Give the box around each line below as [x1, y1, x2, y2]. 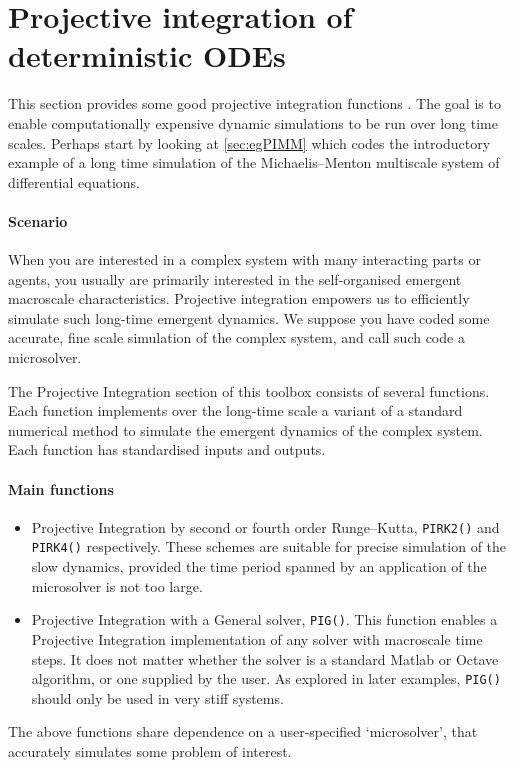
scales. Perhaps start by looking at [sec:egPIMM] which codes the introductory [8, 132, 491, 153]
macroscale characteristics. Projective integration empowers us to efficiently [8, 288, 470, 309]
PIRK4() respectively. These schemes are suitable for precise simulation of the [31, 536, 507, 557]
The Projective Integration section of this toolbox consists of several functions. [8, 380, 490, 401]
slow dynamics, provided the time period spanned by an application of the [31, 556, 487, 577]
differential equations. [8, 171, 140, 192]
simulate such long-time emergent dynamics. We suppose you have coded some [8, 307, 490, 328]
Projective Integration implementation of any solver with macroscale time [31, 628, 483, 649]
